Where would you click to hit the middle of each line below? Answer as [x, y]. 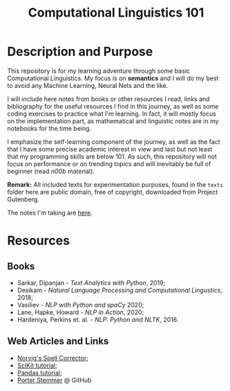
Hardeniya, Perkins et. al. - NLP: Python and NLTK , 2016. [98, 319]
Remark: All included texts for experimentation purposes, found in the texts [115, 184]
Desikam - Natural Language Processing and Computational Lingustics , [120, 290]
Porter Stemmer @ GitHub [54, 380]
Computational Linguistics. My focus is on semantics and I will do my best [113, 78]
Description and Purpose [80, 52]
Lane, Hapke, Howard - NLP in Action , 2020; [80, 312]
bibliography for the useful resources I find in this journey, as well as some [113, 106]
